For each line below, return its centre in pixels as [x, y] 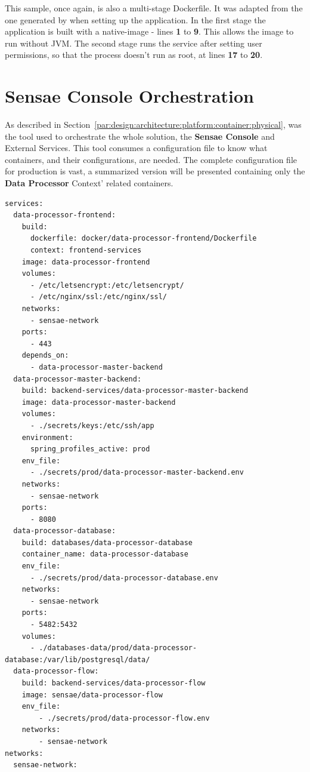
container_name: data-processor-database [105, 554]
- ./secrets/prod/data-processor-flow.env [124, 718]
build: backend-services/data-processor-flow [114, 683]
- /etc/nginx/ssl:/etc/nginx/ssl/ [99, 297]
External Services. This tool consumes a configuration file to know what [136, 148]
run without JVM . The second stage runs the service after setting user [134, 43]
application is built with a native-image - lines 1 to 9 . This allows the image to [149, 31]
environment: [47, 437]
